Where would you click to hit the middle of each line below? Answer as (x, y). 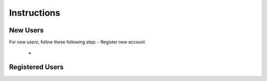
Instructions (35, 13)
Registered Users (36, 67)
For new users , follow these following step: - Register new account (77, 42)
